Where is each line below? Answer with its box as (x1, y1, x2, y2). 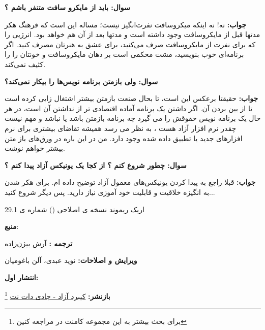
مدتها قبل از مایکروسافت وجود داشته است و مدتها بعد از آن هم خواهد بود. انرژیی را (5, 29, 260, 40)
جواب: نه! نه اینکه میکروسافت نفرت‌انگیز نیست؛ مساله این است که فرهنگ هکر (5, 19, 247, 29)
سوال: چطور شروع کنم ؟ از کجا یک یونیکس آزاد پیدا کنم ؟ (5, 159, 187, 170)
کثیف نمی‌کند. (5, 58, 46, 69)
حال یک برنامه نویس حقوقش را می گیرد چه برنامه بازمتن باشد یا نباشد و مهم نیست (5, 113, 261, 123)
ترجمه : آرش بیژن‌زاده (5, 238, 73, 248)
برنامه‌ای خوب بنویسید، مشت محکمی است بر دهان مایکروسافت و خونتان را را (5, 49, 244, 59)
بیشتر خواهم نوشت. (5, 143, 65, 153)
